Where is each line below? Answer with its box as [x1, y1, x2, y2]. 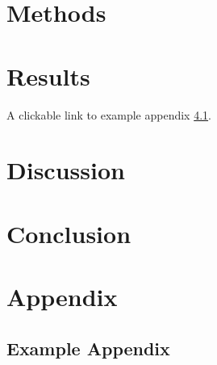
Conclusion [6, 216, 131, 250]
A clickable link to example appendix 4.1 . [6, 106, 211, 123]
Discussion [6, 153, 125, 187]
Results [6, 59, 90, 92]
